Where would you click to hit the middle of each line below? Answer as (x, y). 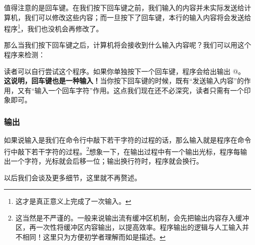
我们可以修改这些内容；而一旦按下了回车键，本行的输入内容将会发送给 (138, 17)
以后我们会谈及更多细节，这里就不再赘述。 (73, 177)
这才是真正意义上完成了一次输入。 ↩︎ (73, 201)
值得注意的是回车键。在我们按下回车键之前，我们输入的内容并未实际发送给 (124, 7)
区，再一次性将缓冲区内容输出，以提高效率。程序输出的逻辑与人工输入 (129, 227)
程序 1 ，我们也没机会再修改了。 (53, 28)
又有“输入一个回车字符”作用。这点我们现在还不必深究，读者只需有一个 (131, 90)
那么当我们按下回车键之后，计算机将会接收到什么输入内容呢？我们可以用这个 (127, 45)
